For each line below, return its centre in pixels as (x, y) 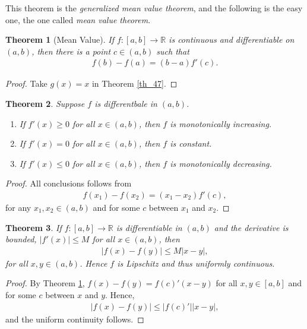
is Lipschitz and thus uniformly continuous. (196, 263)
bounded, (21, 239)
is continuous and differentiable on (232, 39)
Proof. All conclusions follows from (69, 183)
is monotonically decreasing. (221, 163)
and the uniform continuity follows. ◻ (75, 319)
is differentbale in (126, 103)
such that (173, 51)
